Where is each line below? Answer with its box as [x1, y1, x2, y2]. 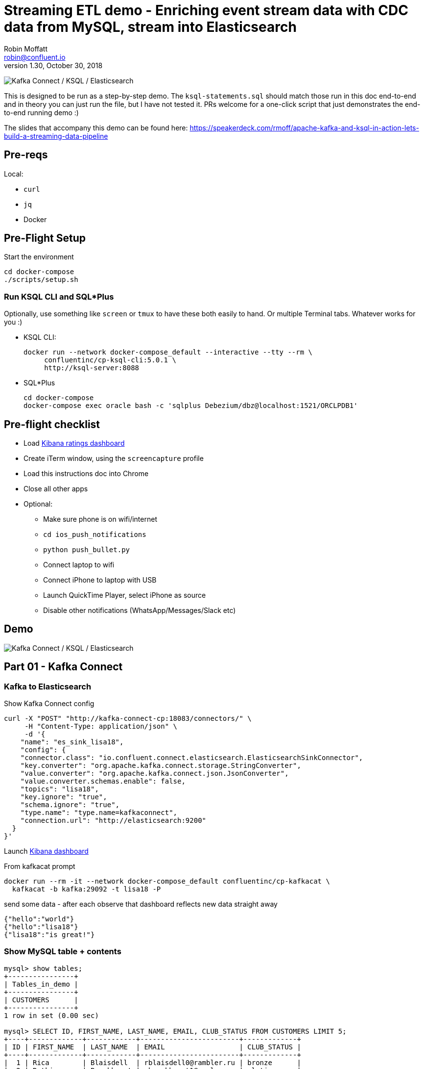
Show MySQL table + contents [4, 946, 121, 957]
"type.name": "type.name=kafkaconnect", [20, 809, 178, 817]
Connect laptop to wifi [43, 560, 115, 569]
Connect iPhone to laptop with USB [43, 576, 157, 585]
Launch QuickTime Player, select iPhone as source [43, 591, 206, 600]
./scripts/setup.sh [4, 276, 78, 284]
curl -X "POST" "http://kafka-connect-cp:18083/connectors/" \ [4, 714, 252, 723]
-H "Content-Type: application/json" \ [24, 722, 178, 731]
